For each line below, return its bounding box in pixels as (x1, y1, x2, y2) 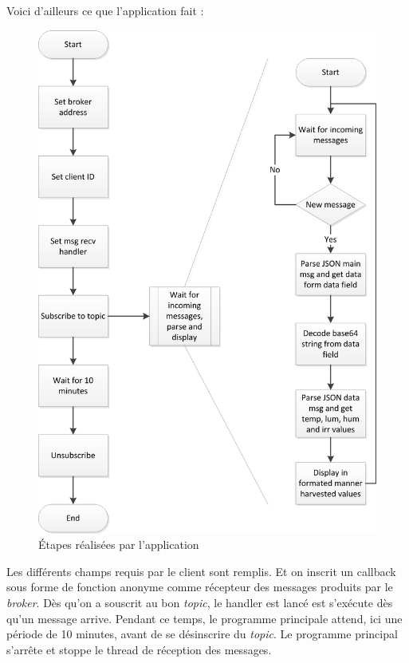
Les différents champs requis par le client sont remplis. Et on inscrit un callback (6, 562, 396, 579)
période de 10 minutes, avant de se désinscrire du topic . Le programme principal (6, 626, 398, 642)
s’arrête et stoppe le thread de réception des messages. (6, 641, 272, 657)
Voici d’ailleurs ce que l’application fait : (6, 2, 204, 18)
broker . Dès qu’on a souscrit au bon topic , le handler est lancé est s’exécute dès (6, 594, 393, 611)
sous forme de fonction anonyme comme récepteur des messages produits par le (6, 578, 393, 595)
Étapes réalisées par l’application (38, 536, 199, 553)
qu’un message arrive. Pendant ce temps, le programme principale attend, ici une (6, 610, 403, 626)
